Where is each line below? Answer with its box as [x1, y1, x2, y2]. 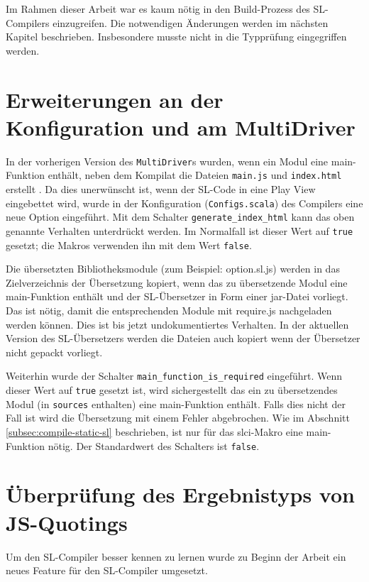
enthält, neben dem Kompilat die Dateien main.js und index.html [48, 168, 342, 182]
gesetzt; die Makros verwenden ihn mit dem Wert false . [6, 237, 252, 252]
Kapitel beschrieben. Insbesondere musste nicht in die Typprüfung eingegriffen [6, 29, 347, 44]
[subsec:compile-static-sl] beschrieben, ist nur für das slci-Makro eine [6, 424, 303, 439]
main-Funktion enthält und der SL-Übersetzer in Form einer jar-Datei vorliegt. [6, 289, 348, 304]
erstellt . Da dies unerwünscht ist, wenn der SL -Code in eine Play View [6, 182, 316, 196]
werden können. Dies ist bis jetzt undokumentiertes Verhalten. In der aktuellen [6, 317, 349, 331]
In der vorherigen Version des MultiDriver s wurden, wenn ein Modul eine [6, 153, 329, 168]
